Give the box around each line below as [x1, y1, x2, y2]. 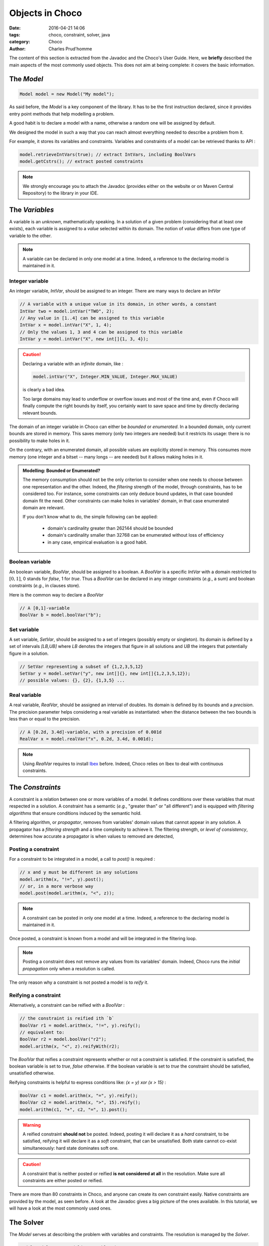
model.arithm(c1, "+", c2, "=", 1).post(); [19, 1106, 128, 1112]
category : [9, 39, 30, 45]
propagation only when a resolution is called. [22, 965, 116, 971]
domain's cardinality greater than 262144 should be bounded [47, 525, 173, 531]
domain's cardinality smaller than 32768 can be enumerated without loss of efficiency [47, 532, 224, 538]
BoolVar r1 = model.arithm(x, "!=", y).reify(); [19, 1022, 141, 1028]
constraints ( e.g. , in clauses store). [9, 583, 81, 589]
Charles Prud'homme [48, 45, 92, 52]
